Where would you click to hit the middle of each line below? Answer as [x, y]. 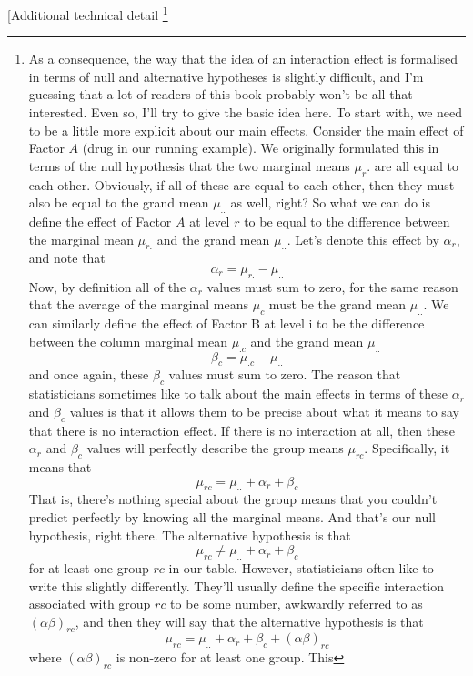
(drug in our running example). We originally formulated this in [261, 148]
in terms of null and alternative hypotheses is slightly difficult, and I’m [226, 76]
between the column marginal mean [128, 341]
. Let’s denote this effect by [363, 239]
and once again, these [89, 374]
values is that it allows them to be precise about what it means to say [264, 411]
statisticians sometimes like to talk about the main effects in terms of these [238, 393]
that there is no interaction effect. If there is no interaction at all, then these [242, 430]
